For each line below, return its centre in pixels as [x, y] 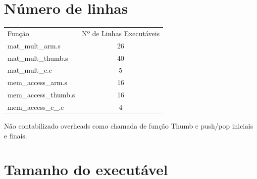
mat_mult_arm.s [34, 45]
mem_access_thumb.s [41, 95]
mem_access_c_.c [36, 107]
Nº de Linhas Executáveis [121, 33]
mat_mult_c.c [30, 70]
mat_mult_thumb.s [38, 58]
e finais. [16, 135]
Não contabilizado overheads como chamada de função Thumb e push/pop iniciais [128, 126]
